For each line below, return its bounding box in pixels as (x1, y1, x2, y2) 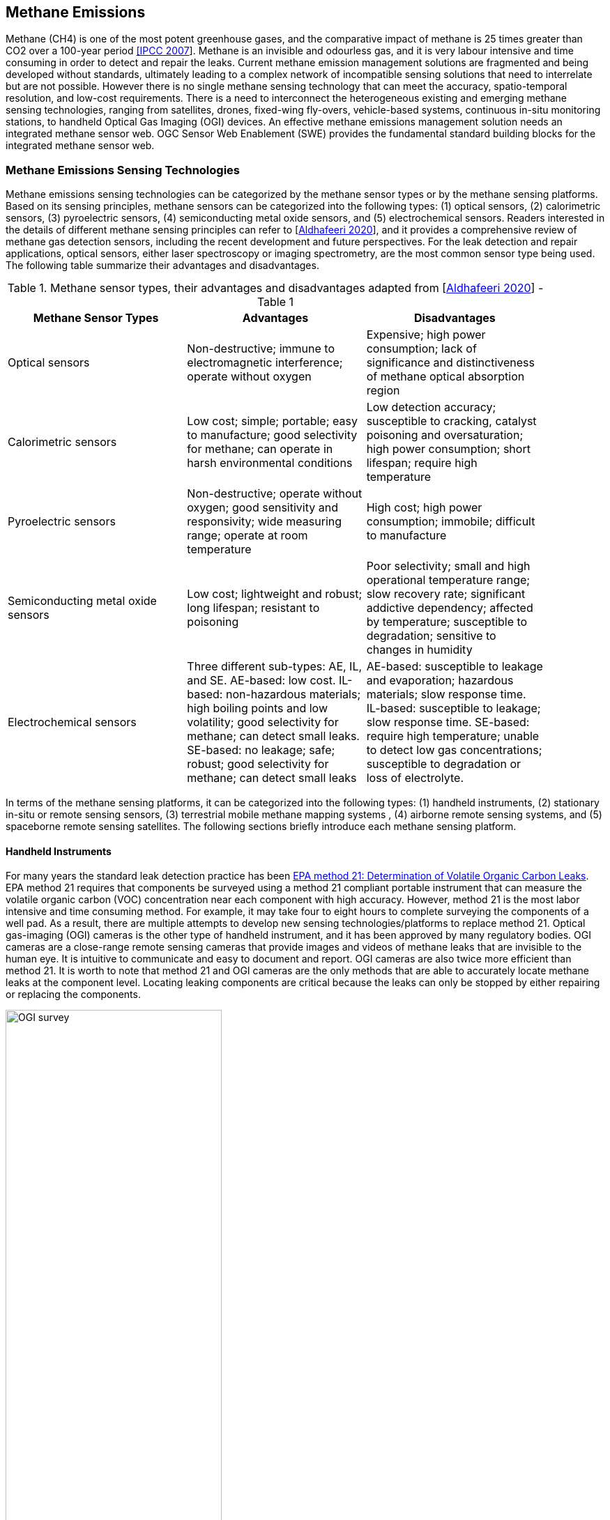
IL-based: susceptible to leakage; (366, 701, 541, 716)
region (366, 383, 400, 398)
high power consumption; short (366, 442, 531, 456)
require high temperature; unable (366, 729, 540, 744)
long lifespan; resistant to (187, 601, 320, 615)
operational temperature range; (366, 573, 531, 588)
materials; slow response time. (366, 687, 526, 702)
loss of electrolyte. (366, 771, 464, 785)
